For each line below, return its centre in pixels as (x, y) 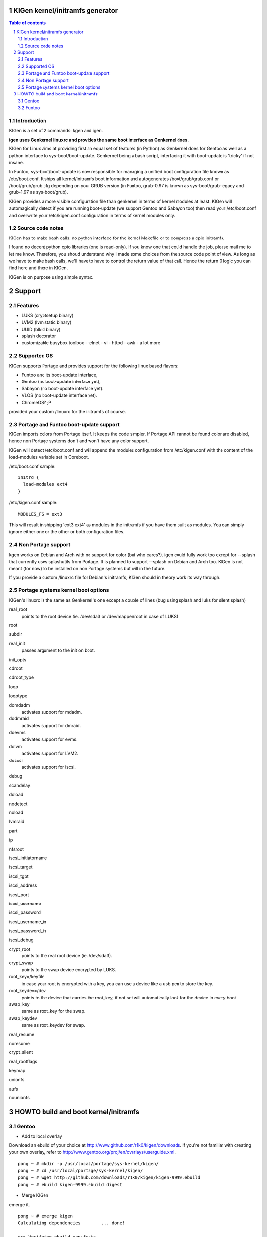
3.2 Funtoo (29, 108)
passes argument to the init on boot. (58, 650)
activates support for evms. (49, 739)
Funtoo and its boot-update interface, (60, 375)
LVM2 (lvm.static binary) (46, 322)
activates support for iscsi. (49, 767)
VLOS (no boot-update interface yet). (59, 395)
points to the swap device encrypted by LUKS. (69, 970)
